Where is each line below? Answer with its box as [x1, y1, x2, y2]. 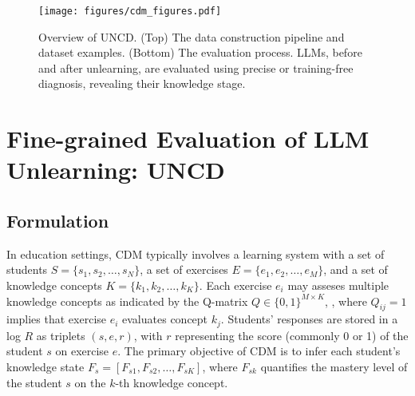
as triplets [36, 327, 85, 343]
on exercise [55, 343, 109, 359]
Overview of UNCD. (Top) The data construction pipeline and [38, 28, 345, 45]
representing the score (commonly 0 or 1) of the [175, 327, 409, 343]
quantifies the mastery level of [260, 358, 408, 375]
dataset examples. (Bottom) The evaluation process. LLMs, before [38, 44, 362, 61]
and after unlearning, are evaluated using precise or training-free [38, 59, 354, 76]
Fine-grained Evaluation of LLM [6, 122, 370, 155]
